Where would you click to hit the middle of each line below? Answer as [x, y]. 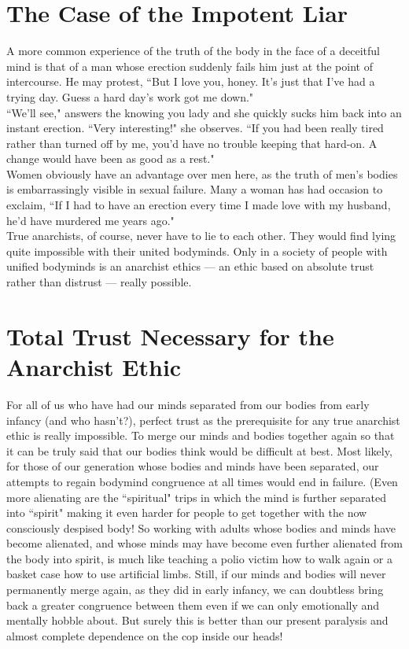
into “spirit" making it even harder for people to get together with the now [187, 513]
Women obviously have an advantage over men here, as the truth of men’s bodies [202, 173]
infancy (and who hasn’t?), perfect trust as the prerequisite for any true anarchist [203, 420]
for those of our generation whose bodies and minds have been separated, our [193, 466]
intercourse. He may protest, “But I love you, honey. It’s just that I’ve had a [191, 81]
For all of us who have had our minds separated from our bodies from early [188, 404]
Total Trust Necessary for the [170, 336]
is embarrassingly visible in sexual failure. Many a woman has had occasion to [195, 189]
